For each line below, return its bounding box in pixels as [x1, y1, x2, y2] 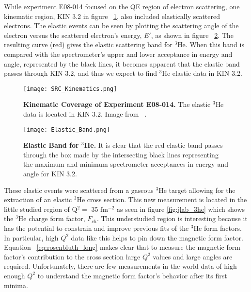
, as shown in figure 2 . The [151, 30, 234, 40]
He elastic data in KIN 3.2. [162, 68, 242, 78]
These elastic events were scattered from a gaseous [4, 185, 154, 195]
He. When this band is [177, 39, 244, 50]
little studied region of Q [4, 204, 78, 214]
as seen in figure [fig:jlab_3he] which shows [117, 204, 245, 214]
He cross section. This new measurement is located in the [77, 194, 247, 205]
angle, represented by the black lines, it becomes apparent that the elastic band [4, 58, 240, 69]
